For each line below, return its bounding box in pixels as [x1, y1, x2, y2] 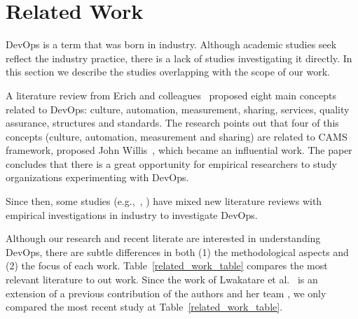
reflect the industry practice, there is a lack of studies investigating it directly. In [6, 50, 352, 65]
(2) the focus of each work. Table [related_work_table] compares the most [6, 258, 328, 273]
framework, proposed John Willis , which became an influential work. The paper [6, 143, 352, 157]
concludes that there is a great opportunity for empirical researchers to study [6, 156, 337, 171]
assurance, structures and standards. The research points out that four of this [6, 115, 339, 130]
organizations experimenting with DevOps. [6, 170, 189, 185]
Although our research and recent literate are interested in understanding [6, 231, 321, 246]
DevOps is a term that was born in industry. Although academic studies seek [6, 37, 337, 52]
